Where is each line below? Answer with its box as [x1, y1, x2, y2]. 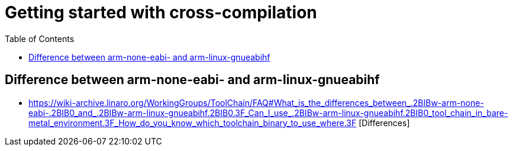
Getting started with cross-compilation [5, 2, 317, 23]
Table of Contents [5, 33, 75, 44]
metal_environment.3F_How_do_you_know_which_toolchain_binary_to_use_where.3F [28, 117, 357, 128]
